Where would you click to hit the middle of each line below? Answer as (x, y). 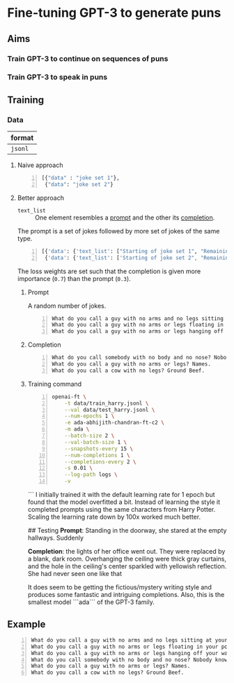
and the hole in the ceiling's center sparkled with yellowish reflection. (127, 566)
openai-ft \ (69, 396)
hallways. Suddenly (56, 538)
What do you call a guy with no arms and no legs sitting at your (130, 640)
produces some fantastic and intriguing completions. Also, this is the (126, 595)
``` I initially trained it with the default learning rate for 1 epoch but (121, 495)
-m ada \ (77, 429)
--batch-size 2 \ (89, 436)
